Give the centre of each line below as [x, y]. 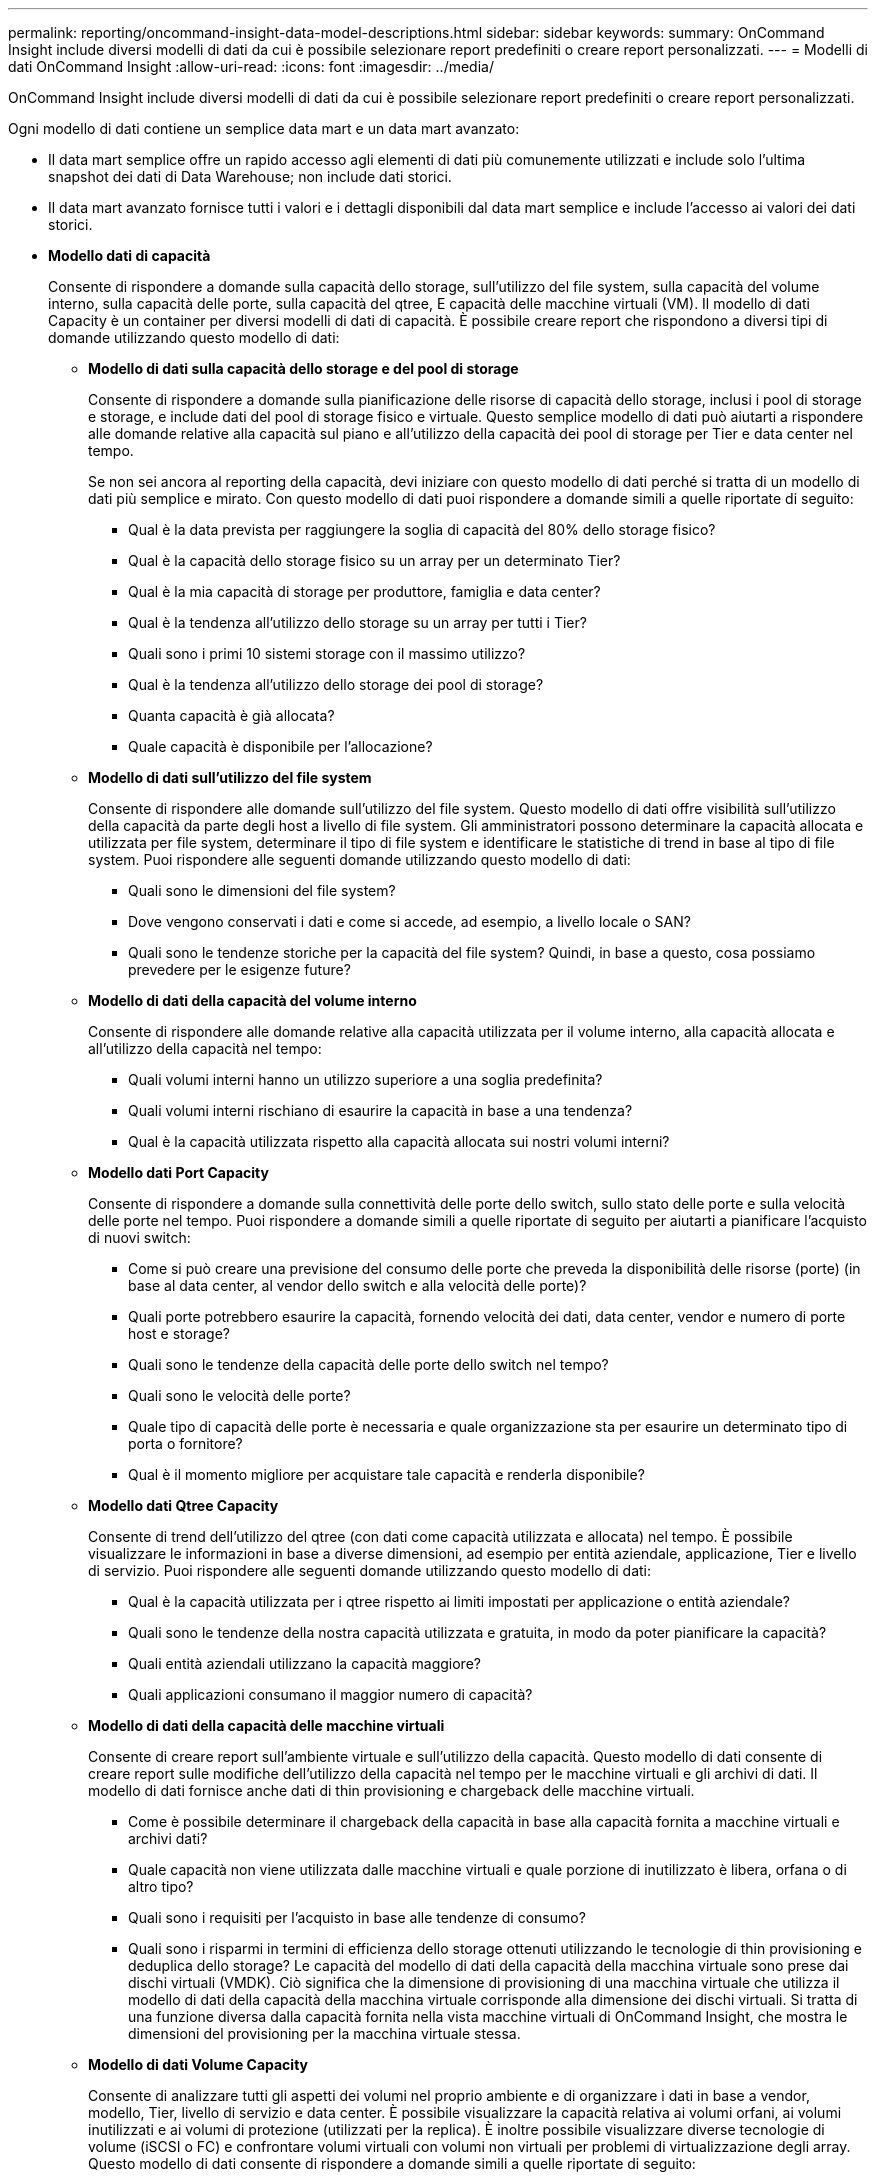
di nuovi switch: [139, 1237]
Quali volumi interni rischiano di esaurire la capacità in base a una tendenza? [380, 1110]
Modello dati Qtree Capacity [183, 1505]
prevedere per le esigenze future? [239, 969]
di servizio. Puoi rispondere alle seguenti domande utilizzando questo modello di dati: [370, 1570]
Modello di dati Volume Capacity [198, 2064]
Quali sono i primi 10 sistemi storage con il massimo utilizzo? [327, 653]
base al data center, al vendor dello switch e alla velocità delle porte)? [357, 1285]
